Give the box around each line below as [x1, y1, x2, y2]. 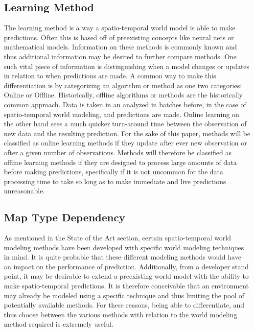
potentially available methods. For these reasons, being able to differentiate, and [4, 300, 245, 310]
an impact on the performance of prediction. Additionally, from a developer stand [4, 261, 249, 271]
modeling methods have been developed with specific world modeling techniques [4, 242, 244, 252]
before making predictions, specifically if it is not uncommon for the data [4, 166, 223, 177]
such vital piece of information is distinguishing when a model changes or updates [4, 61, 250, 71]
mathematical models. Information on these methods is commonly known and [4, 42, 237, 52]
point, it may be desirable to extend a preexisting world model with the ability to [4, 271, 249, 281]
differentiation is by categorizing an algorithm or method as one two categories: [4, 80, 242, 90]
